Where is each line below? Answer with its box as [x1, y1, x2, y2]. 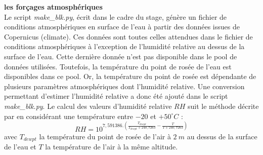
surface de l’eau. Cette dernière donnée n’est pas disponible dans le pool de [4, 51, 237, 61]
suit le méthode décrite [187, 100, 259, 111]
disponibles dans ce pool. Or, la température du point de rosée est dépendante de [4, 71, 256, 82]
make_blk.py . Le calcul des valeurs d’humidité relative [4, 100, 172, 111]
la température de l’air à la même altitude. [45, 141, 178, 152]
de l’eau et [4, 141, 36, 152]
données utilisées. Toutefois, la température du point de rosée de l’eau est [4, 61, 232, 71]
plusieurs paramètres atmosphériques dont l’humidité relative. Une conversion [4, 81, 245, 91]
